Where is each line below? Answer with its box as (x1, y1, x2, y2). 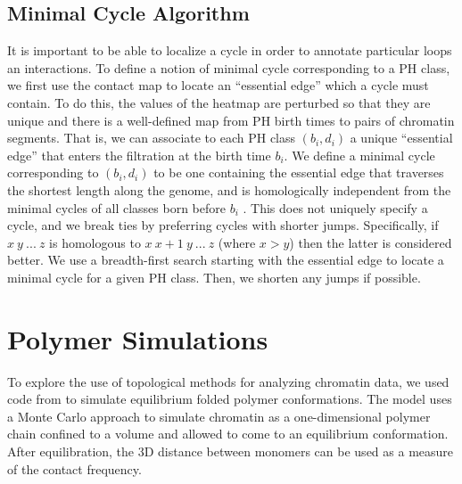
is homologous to (49, 233, 141, 251)
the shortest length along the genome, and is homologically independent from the (7, 180, 451, 199)
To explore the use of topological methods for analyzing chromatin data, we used (7, 372, 450, 390)
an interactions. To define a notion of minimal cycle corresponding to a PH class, (7, 58, 450, 77)
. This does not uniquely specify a (243, 198, 428, 217)
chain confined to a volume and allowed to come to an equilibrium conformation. (7, 424, 449, 443)
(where (218, 233, 256, 251)
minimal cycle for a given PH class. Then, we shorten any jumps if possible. (7, 267, 421, 286)
